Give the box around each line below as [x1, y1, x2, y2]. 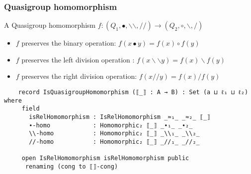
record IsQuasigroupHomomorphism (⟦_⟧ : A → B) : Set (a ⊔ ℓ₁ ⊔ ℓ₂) [18, 89, 249, 96]
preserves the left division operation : [21, 54, 135, 64]
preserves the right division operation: [21, 71, 137, 81]
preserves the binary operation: [21, 38, 116, 48]
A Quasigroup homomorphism [4, 20, 96, 30]
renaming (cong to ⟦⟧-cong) [25, 163, 118, 170]
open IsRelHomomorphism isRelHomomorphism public [21, 155, 189, 162]
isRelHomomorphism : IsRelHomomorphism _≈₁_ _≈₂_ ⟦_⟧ [29, 113, 211, 120]
